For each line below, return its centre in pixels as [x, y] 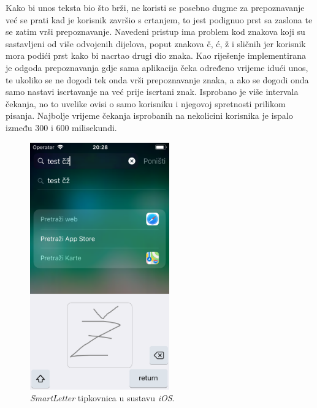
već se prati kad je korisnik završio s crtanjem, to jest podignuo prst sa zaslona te [159, 19]
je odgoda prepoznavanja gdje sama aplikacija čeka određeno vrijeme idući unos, [157, 67]
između [19, 127]
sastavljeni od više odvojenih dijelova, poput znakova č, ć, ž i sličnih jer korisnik [156, 43]
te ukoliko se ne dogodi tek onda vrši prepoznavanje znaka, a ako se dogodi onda [157, 79]
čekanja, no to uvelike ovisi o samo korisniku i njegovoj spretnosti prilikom [146, 103]
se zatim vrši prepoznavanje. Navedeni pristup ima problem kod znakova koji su [155, 32]
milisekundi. [94, 127]
